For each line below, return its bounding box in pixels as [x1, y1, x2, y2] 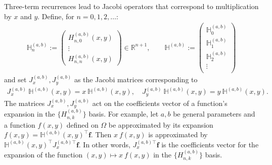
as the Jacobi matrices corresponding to [74, 74, 198, 85]
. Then [90, 129, 112, 140]
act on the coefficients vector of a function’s [92, 97, 228, 108]
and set [4, 74, 27, 85]
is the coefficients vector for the [161, 139, 259, 149]
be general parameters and [173, 108, 255, 119]
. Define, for [37, 11, 74, 21]
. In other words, [78, 139, 130, 149]
